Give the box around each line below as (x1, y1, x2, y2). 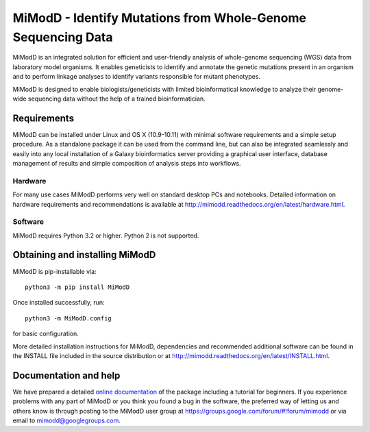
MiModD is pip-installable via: (12, 267, 97, 275)
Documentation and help (12, 370, 121, 381)
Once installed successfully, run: (12, 298, 106, 307)
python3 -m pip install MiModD (25, 283, 130, 291)
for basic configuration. (12, 329, 79, 338)
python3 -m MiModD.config (25, 314, 112, 322)
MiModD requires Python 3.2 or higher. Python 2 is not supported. (12, 231, 199, 240)
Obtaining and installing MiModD (12, 249, 156, 261)
